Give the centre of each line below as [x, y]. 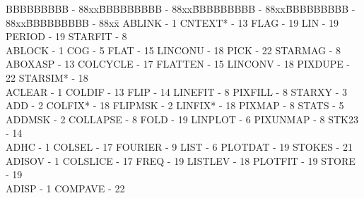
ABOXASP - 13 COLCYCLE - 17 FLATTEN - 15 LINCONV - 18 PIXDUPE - [178, 64]
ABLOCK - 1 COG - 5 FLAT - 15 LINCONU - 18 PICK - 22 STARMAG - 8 [173, 50]
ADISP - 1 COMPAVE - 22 [65, 188]
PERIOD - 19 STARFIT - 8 [66, 36]
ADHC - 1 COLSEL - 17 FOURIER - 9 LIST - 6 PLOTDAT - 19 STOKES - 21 [179, 146]
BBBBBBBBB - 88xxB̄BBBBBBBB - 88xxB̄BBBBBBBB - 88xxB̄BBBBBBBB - [181, 8]
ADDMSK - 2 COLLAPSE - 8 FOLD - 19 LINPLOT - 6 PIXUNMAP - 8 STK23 [182, 119]
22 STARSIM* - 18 [47, 77]
